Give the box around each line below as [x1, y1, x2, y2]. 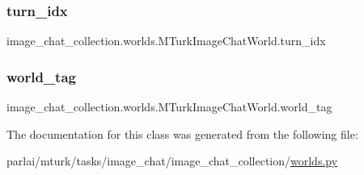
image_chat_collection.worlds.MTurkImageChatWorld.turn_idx [6, 32, 326, 49]
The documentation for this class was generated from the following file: [6, 125, 358, 142]
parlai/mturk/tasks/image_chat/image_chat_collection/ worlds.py [6, 152, 338, 169]
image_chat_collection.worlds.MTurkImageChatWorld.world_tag [6, 98, 332, 115]
